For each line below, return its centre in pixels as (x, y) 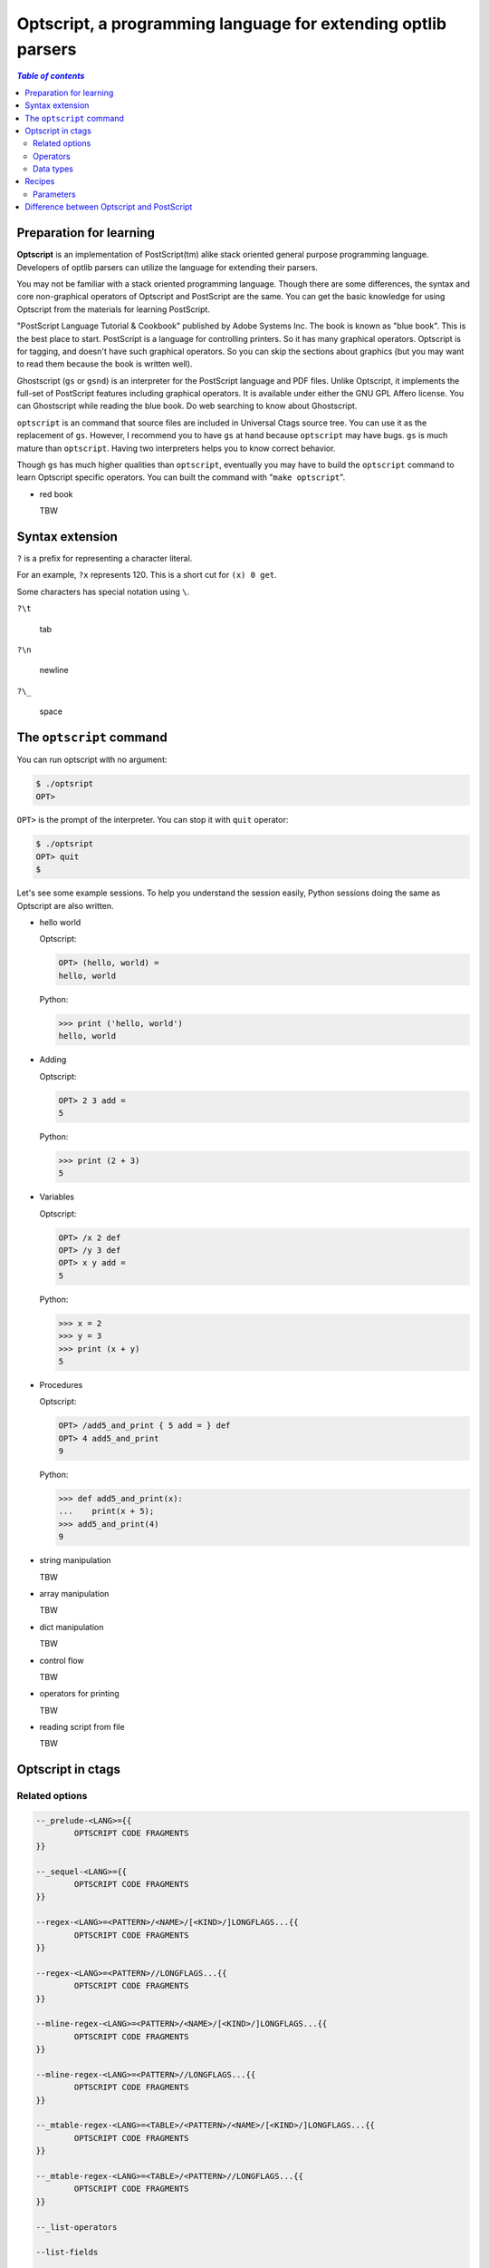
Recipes (40, 181)
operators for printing (79, 1694)
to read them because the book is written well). (105, 364)
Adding (53, 1060)
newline (54, 670)
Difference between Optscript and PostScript (109, 207)
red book (56, 494)
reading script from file (82, 1727)
